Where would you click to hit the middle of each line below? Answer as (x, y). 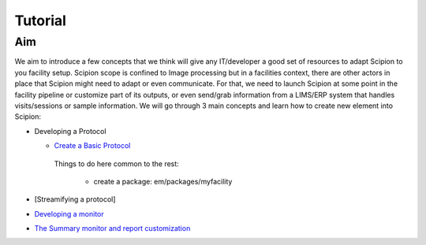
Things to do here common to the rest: (116, 163)
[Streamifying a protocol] (75, 199)
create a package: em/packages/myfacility (163, 181)
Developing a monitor (69, 213)
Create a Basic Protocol (92, 146)
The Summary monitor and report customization (112, 228)
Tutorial (41, 20)
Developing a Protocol (70, 131)
